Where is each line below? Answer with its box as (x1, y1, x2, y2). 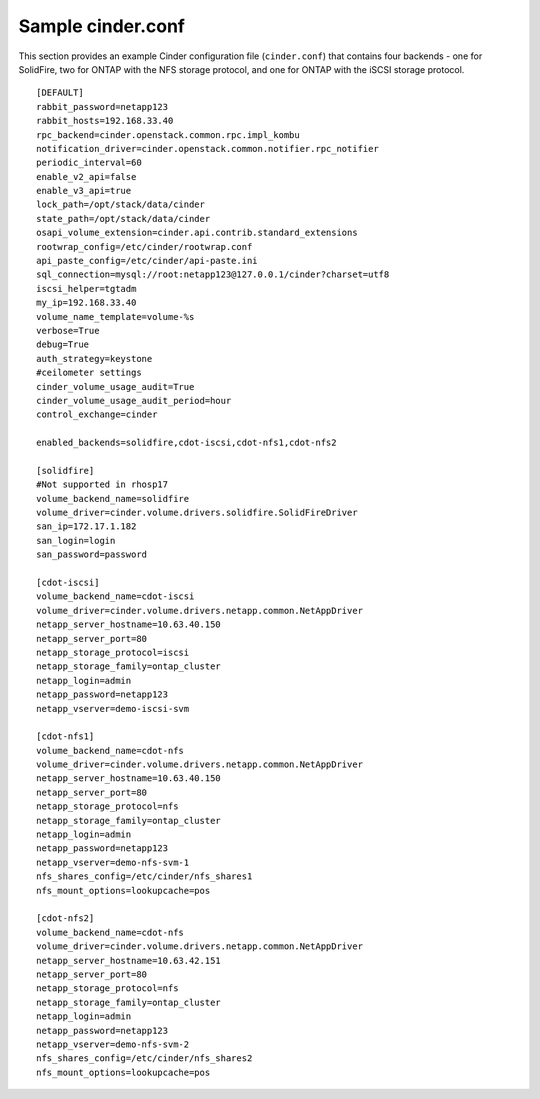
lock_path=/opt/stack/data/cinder (36, 199, 205, 210)
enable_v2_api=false (36, 171, 137, 182)
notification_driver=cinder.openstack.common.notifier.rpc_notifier (36, 143, 379, 154)
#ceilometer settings (36, 367, 142, 379)
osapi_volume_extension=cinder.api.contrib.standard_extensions (36, 227, 359, 239)
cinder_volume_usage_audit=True (36, 381, 195, 392)
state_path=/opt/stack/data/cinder (36, 213, 211, 224)
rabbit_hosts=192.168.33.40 (36, 115, 174, 127)
